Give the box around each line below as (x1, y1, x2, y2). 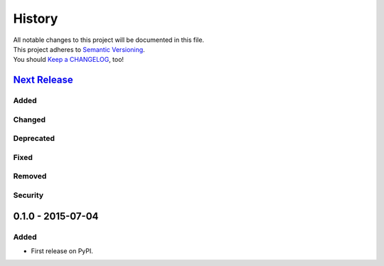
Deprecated (13, 134, 55, 144)
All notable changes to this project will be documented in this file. (13, 36, 205, 44)
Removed (13, 171, 47, 181)
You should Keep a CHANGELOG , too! (13, 55, 124, 64)
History (13, 11, 58, 26)
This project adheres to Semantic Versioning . (13, 45, 145, 53)
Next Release (13, 74, 74, 86)
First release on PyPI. (31, 246, 94, 255)
